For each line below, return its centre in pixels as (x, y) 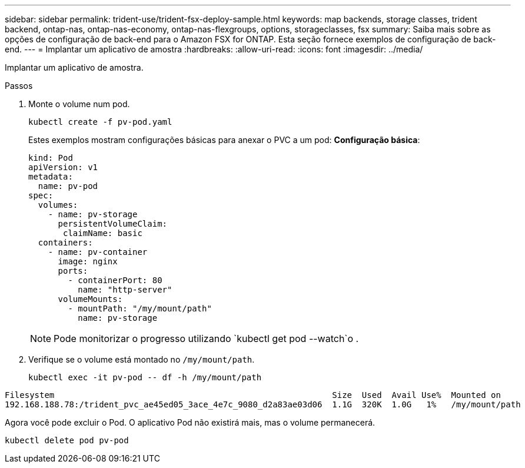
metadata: (51, 177)
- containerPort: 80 (115, 280)
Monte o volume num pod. (79, 104)
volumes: (58, 205)
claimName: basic (103, 233)
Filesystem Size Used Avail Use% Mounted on (253, 395)
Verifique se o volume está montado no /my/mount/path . (142, 359)
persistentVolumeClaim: (113, 224)
